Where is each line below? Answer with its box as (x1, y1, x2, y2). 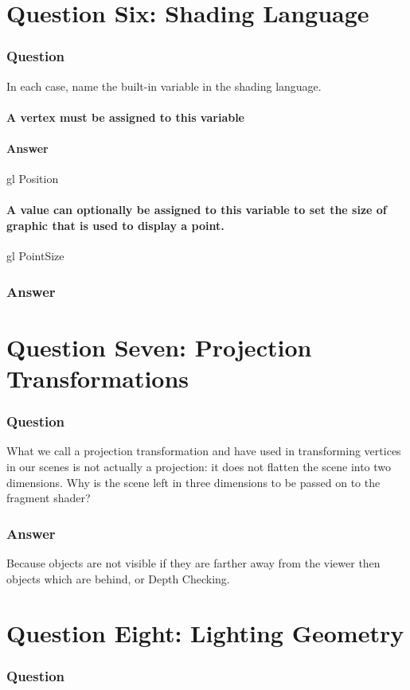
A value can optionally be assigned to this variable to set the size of (6, 201, 387, 218)
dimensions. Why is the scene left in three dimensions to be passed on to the (6, 474, 381, 490)
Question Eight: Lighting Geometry (6, 617, 404, 649)
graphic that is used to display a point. (6, 216, 225, 233)
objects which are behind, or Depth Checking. (6, 570, 230, 587)
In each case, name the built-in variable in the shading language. (6, 77, 322, 94)
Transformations (6, 361, 189, 394)
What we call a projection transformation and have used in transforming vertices (6, 442, 401, 459)
